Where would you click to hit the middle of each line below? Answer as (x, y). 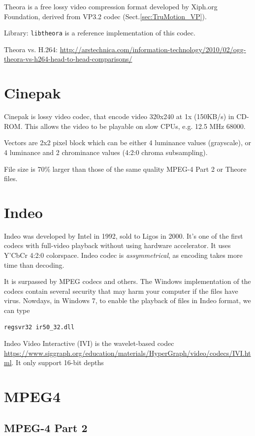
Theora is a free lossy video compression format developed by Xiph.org (111, 6)
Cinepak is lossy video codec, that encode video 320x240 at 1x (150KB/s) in (119, 116)
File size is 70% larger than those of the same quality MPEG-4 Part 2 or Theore (125, 169)
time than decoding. (34, 265)
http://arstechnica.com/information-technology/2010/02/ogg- (153, 49)
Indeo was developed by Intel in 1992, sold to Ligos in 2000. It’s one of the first (124, 235)
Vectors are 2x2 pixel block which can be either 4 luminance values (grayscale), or (128, 142)
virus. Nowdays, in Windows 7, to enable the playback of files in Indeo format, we (127, 300)
